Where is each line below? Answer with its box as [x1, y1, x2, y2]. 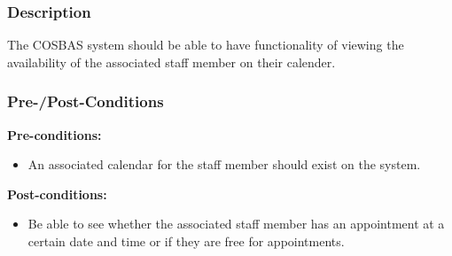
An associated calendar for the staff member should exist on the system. [27, 155, 421, 174]
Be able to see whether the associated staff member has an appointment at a [27, 214, 445, 233]
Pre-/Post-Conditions [7, 90, 164, 112]
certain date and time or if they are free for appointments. [27, 232, 345, 250]
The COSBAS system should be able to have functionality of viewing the [7, 35, 404, 54]
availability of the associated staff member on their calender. [7, 52, 336, 71]
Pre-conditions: [7, 125, 102, 144]
